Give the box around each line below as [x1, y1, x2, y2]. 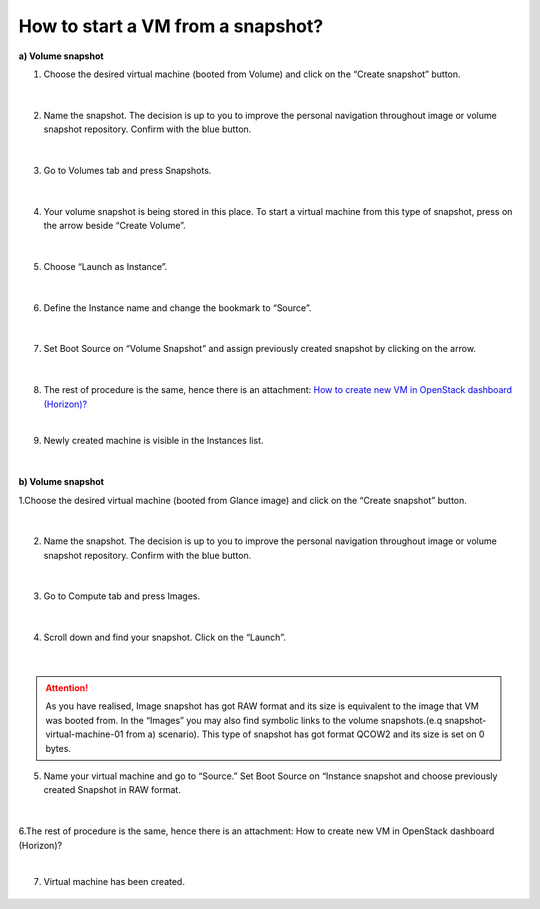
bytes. [45, 742, 72, 754]
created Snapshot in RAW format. [43, 784, 182, 796]
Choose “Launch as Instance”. [43, 260, 168, 272]
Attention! [45, 682, 89, 694]
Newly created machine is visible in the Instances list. [43, 435, 264, 447]
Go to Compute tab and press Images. [43, 590, 201, 602]
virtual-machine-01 [45, 728, 124, 740]
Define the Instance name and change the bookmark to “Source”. [43, 301, 312, 314]
